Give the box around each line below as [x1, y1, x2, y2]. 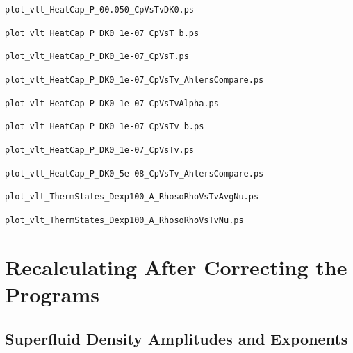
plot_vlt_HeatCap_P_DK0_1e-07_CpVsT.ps [5, 51, 189, 62]
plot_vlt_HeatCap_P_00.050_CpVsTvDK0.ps [5, 5, 195, 15]
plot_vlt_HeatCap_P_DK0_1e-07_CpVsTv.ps [5, 145, 195, 155]
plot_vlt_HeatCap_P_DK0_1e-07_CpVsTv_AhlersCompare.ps [5, 74, 264, 85]
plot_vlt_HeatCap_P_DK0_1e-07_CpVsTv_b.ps [5, 122, 204, 132]
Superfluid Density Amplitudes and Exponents [5, 327, 348, 349]
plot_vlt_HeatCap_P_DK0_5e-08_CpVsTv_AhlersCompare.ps [5, 168, 264, 179]
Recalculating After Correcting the [5, 252, 347, 281]
